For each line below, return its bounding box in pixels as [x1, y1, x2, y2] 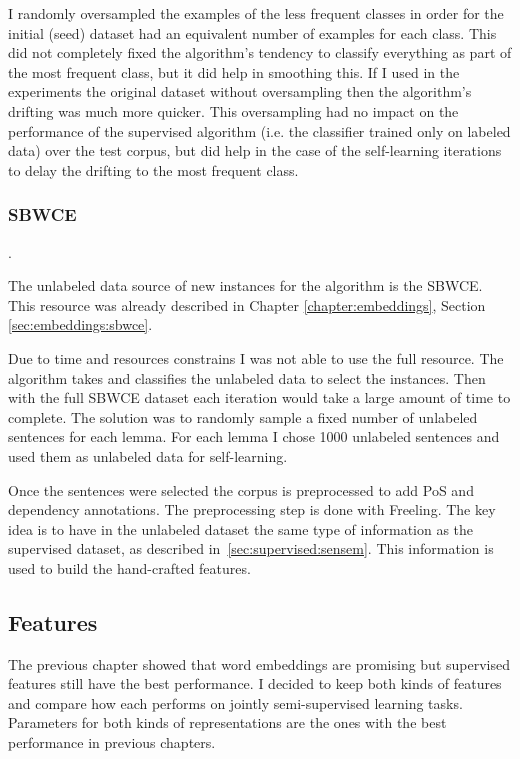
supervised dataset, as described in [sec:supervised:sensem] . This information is [8, 538, 494, 559]
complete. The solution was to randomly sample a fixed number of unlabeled [8, 406, 478, 427]
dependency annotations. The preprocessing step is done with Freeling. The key [8, 499, 496, 520]
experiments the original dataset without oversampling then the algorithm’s [8, 81, 472, 102]
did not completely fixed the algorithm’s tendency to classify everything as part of [8, 42, 512, 63]
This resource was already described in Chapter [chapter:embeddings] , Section [8, 294, 486, 315]
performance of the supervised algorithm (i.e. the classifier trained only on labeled [8, 120, 511, 141]
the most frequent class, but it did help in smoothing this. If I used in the [8, 61, 460, 82]
